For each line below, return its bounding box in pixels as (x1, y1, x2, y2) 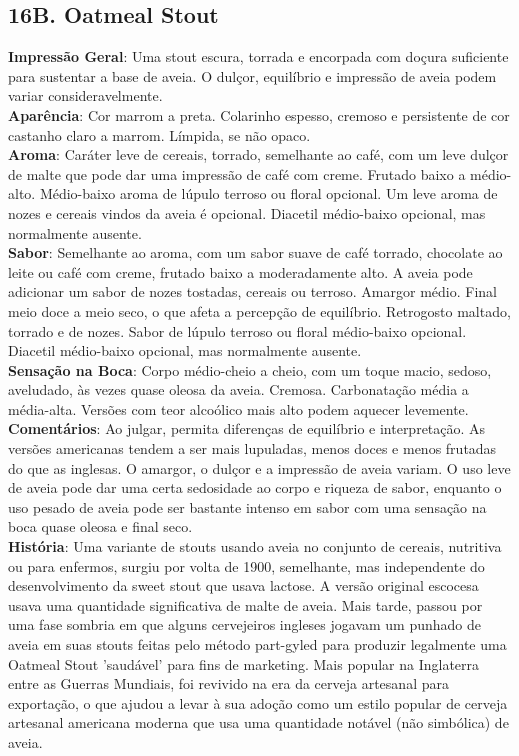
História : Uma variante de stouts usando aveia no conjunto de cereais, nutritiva (8, 536, 502, 557)
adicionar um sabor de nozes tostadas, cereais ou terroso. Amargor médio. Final (8, 281, 497, 302)
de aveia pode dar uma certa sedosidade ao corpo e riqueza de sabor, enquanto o (8, 477, 502, 498)
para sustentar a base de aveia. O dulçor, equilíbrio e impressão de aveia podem (8, 65, 497, 86)
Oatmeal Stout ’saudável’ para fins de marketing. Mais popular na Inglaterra (8, 653, 480, 674)
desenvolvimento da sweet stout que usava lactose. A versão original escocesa (8, 575, 479, 596)
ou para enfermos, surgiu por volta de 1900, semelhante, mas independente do (8, 555, 485, 576)
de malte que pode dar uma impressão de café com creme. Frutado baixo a (8, 163, 466, 184)
